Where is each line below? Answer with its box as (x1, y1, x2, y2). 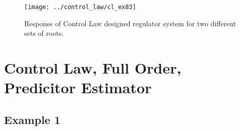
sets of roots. (24, 28, 64, 38)
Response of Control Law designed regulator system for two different (24, 18, 236, 28)
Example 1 (4, 111, 61, 127)
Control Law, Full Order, (4, 57, 182, 78)
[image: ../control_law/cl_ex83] (24, 4, 136, 11)
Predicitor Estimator (4, 77, 152, 98)
